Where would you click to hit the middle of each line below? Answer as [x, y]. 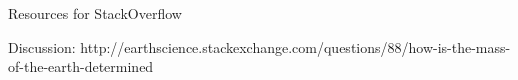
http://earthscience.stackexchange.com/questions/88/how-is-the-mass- [295, 46]
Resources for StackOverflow [95, 13]
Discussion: [42, 46]
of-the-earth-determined [81, 66]
